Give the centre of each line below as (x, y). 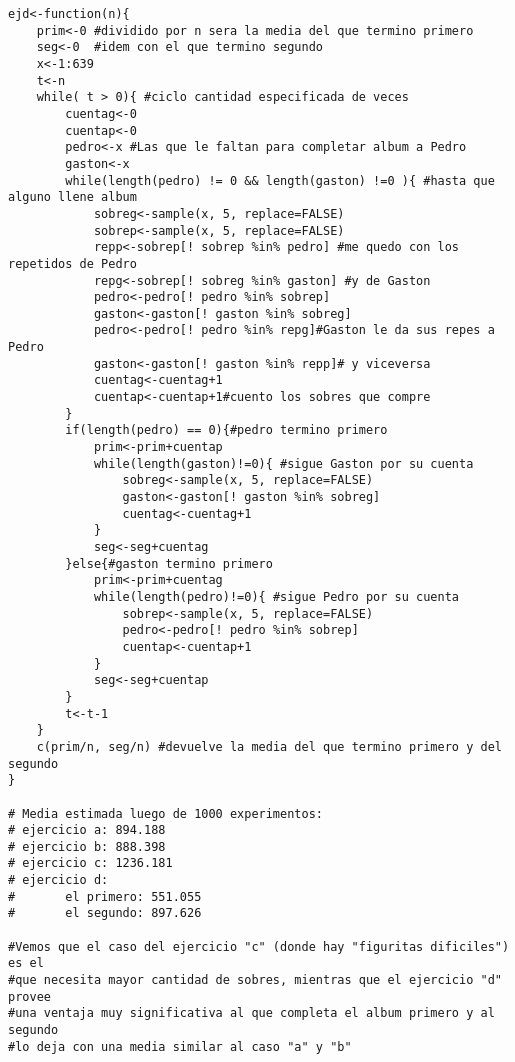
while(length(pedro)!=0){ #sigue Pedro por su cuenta (276, 596)
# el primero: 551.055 (105, 896)
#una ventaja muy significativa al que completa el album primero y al (251, 1013)
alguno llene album (72, 197)
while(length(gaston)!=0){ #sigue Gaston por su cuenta (283, 463)
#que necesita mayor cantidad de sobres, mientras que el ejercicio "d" (255, 980)
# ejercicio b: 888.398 (87, 846)
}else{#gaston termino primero (169, 563)
